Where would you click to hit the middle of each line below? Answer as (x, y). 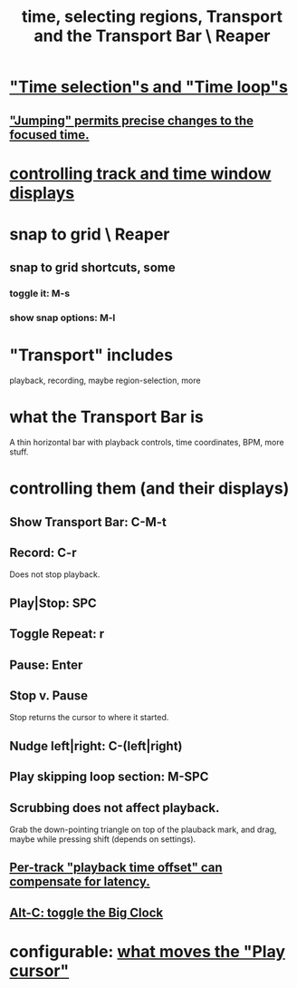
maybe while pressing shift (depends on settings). (103, 839)
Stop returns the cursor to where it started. (89, 718)
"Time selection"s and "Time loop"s (148, 87)
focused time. (49, 135)
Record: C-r (43, 553)
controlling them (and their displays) (149, 489)
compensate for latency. (80, 882)
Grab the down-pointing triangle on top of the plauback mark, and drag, (143, 830)
